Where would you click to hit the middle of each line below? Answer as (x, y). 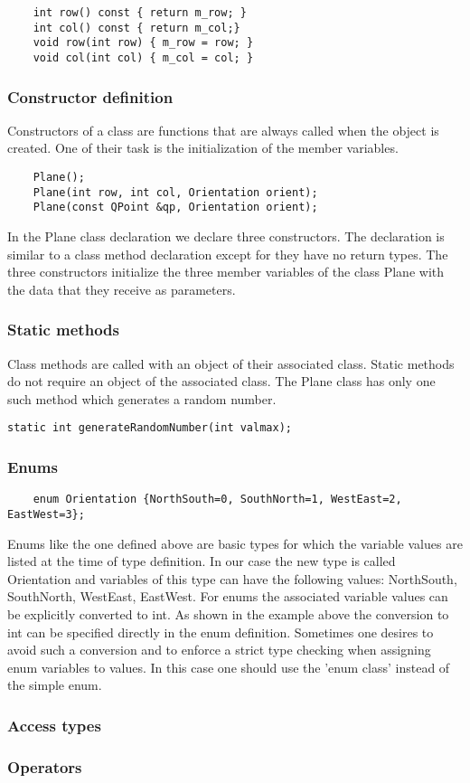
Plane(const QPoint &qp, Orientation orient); (175, 208)
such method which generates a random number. (142, 398)
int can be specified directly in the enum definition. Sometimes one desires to (221, 632)
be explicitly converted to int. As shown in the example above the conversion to (228, 613)
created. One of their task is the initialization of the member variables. (203, 148)
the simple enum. (55, 685)
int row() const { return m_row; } (140, 13)
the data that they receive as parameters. (122, 289)
